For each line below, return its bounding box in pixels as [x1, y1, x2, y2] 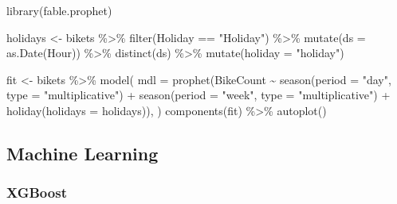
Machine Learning [6, 140, 159, 165]
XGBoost [6, 183, 67, 202]
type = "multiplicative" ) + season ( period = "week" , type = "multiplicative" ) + [6, 87, 391, 103]
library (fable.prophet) [6, 2, 112, 18]
